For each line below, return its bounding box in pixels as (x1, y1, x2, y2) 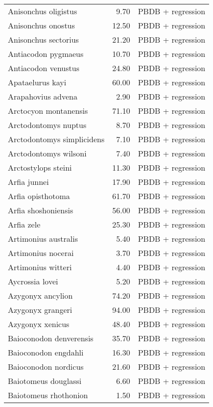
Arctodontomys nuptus (8, 119, 87, 130)
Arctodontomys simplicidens (8, 133, 105, 145)
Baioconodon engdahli (8, 347, 84, 358)
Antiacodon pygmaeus (8, 48, 84, 59)
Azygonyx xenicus (8, 318, 70, 330)
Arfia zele (8, 219, 41, 230)
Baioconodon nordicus (8, 361, 84, 372)
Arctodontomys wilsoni (8, 148, 87, 159)
